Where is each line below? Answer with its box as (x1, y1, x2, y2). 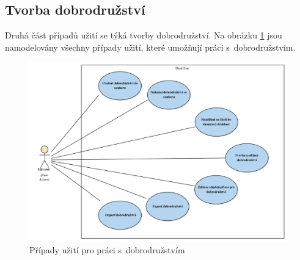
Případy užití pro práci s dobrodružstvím (29, 243, 185, 256)
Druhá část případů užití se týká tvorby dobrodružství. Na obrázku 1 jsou (5, 29, 282, 42)
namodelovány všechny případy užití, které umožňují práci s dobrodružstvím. (5, 40, 296, 53)
